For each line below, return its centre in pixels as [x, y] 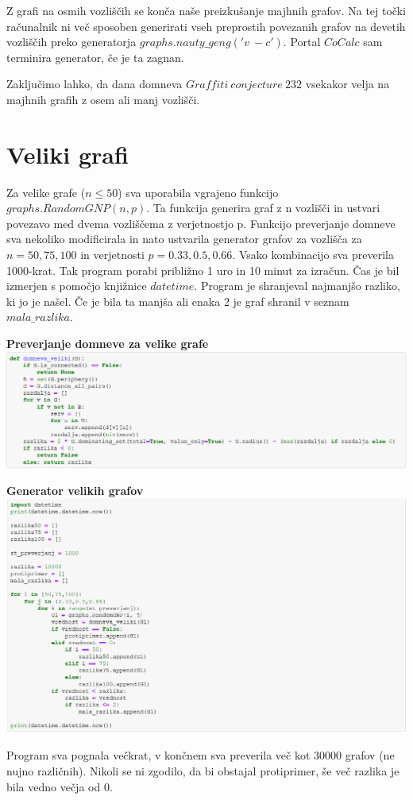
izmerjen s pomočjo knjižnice [77, 286]
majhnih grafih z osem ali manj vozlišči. [103, 99]
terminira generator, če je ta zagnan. [95, 57]
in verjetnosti [112, 255]
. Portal [302, 42]
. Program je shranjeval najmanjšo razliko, [297, 286]
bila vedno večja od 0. [60, 786]
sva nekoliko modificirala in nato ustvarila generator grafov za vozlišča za [184, 239]
